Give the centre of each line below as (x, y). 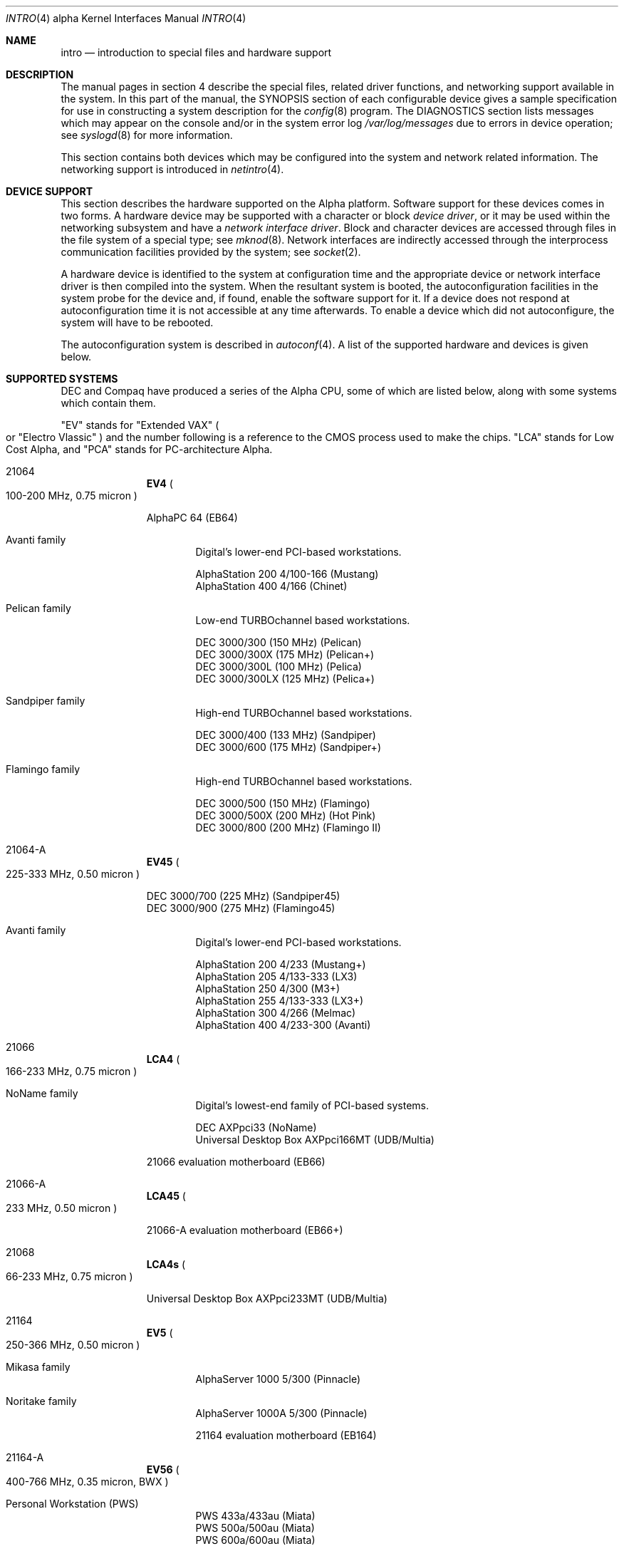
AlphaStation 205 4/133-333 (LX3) (276, 976)
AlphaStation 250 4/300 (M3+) (268, 989)
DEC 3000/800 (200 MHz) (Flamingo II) (288, 828)
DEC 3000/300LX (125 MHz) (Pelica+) (285, 679)
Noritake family (41, 1401)
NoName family (42, 1093)
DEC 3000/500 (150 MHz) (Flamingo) (283, 803)
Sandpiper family (46, 701)
